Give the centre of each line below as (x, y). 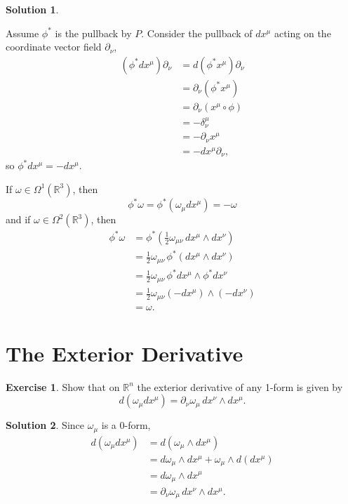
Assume (22, 33)
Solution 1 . (32, 9)
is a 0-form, (126, 425)
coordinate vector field (54, 47)
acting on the (302, 33)
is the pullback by (93, 33)
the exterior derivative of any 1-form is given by (240, 386)
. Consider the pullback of (197, 33)
